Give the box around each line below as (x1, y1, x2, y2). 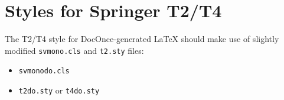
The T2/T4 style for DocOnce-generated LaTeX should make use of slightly (5, 33, 279, 45)
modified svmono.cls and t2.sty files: (5, 44, 144, 56)
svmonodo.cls (18, 67, 70, 76)
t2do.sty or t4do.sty (18, 84, 100, 96)
